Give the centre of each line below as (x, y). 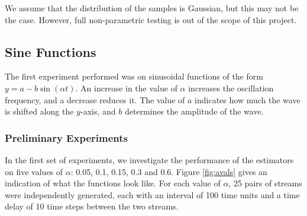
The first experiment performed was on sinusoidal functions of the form (134, 76)
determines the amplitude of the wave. (194, 111)
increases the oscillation (231, 88)
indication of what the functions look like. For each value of (113, 183)
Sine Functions (51, 51)
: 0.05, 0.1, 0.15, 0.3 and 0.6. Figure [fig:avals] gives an (169, 171)
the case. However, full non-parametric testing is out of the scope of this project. (151, 19)
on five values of (34, 171)
